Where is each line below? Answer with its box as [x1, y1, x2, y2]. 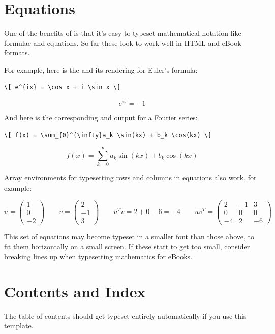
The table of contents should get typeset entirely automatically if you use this [4, 310, 247, 321]
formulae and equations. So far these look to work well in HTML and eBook [4, 37, 241, 48]
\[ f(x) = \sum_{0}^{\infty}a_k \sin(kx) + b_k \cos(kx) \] [4, 131, 212, 139]
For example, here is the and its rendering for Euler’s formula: [4, 64, 198, 75]
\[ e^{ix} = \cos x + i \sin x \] [4, 83, 121, 91]
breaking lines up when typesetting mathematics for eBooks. [4, 251, 193, 262]
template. [4, 320, 34, 331]
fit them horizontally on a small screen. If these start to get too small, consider [4, 241, 250, 252]
